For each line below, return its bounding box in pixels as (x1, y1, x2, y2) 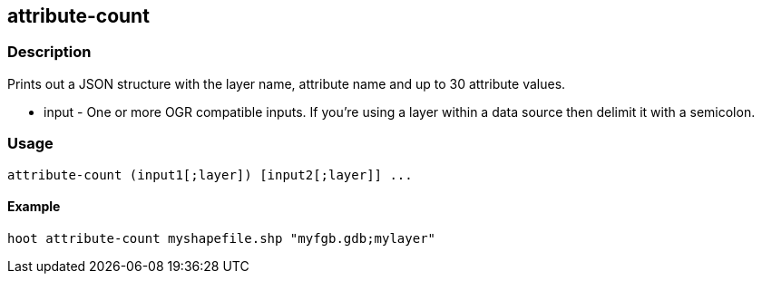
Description (7, 43, 92, 62)
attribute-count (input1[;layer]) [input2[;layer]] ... (7, 167, 413, 182)
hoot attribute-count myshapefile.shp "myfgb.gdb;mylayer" (7, 230, 436, 246)
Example (7, 199, 61, 215)
